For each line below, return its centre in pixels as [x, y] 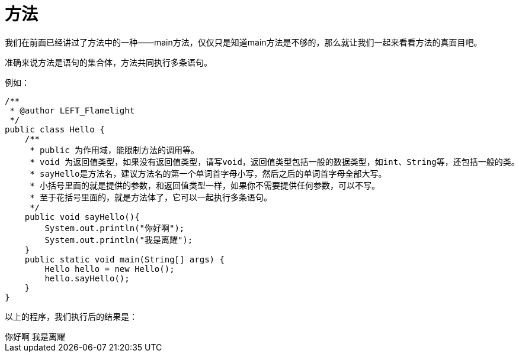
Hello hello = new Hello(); [110, 269]
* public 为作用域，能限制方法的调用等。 [115, 150]
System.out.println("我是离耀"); [119, 240]
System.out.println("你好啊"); [115, 228]
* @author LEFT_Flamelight [72, 110]
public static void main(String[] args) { [124, 259]
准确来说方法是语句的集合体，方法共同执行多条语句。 [108, 62]
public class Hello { [55, 129]
